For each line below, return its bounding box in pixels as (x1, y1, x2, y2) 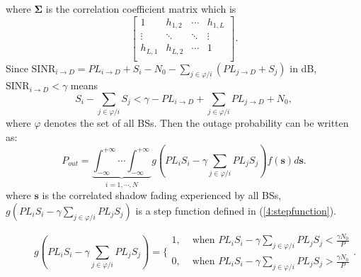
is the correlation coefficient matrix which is (45, 1, 236, 16)
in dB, (290, 60, 317, 75)
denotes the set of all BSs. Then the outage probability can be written (44, 115, 349, 130)
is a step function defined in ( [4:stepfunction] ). (135, 203, 336, 217)
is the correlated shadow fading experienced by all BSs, (42, 188, 282, 203)
